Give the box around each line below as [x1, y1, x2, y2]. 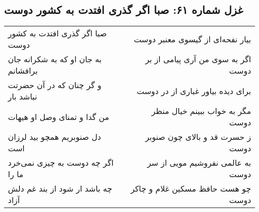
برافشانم [8, 65, 38, 77]
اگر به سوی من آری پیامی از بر [145, 53, 251, 65]
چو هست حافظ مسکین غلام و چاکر [130, 183, 251, 195]
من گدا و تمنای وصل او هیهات [8, 110, 110, 122]
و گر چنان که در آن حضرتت [8, 79, 102, 91]
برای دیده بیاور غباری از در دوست [136, 85, 251, 97]
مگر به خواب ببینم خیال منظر [151, 105, 251, 117]
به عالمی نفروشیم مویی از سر [147, 157, 251, 169]
